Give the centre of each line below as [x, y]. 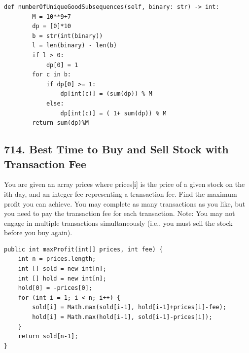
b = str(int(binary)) [68, 36]
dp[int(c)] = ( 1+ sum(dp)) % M [113, 113]
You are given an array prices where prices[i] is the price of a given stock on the [124, 184]
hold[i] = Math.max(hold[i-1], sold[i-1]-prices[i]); [122, 317]
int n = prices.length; [57, 259]
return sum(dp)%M [60, 123]
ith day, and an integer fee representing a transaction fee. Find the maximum [121, 194]
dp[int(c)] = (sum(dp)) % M [106, 94]
